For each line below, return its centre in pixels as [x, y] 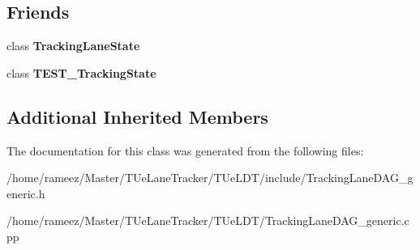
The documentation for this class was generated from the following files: [185, 150]
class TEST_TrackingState [81, 72]
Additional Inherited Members [137, 116]
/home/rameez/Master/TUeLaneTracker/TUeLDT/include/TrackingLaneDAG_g [210, 178]
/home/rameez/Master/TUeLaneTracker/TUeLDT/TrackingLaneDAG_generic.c [208, 220]
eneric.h [26, 193]
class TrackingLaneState [73, 46]
